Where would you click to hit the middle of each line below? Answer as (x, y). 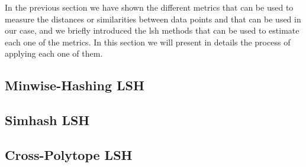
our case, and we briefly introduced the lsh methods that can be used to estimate (152, 30)
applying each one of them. (54, 53)
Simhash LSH (47, 120)
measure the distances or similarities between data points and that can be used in (153, 19)
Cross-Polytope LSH (69, 154)
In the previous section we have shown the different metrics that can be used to (149, 7)
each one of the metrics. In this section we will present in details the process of (148, 42)
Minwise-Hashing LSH (75, 85)
